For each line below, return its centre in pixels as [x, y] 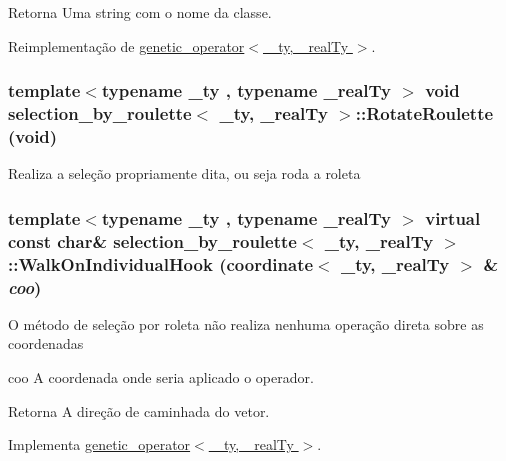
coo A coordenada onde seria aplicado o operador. [161, 377]
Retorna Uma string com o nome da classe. [140, 12]
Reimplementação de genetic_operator [126, 45]
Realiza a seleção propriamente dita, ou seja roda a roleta [184, 173]
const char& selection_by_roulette [152, 240]
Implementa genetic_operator [99, 444]
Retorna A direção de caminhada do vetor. [139, 410]
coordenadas [46, 343]
